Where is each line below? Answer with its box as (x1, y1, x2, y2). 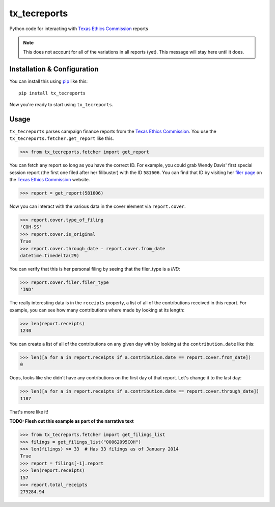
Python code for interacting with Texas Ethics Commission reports (9, 26, 149, 32)
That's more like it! (9, 408, 48, 415)
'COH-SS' (20, 224, 42, 230)
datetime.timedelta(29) (20, 253, 80, 258)
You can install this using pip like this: (9, 78, 88, 84)
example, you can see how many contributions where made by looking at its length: (9, 307, 185, 313)
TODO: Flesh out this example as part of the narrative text (9, 418, 134, 424)
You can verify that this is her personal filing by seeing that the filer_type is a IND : (9, 265, 180, 272)
